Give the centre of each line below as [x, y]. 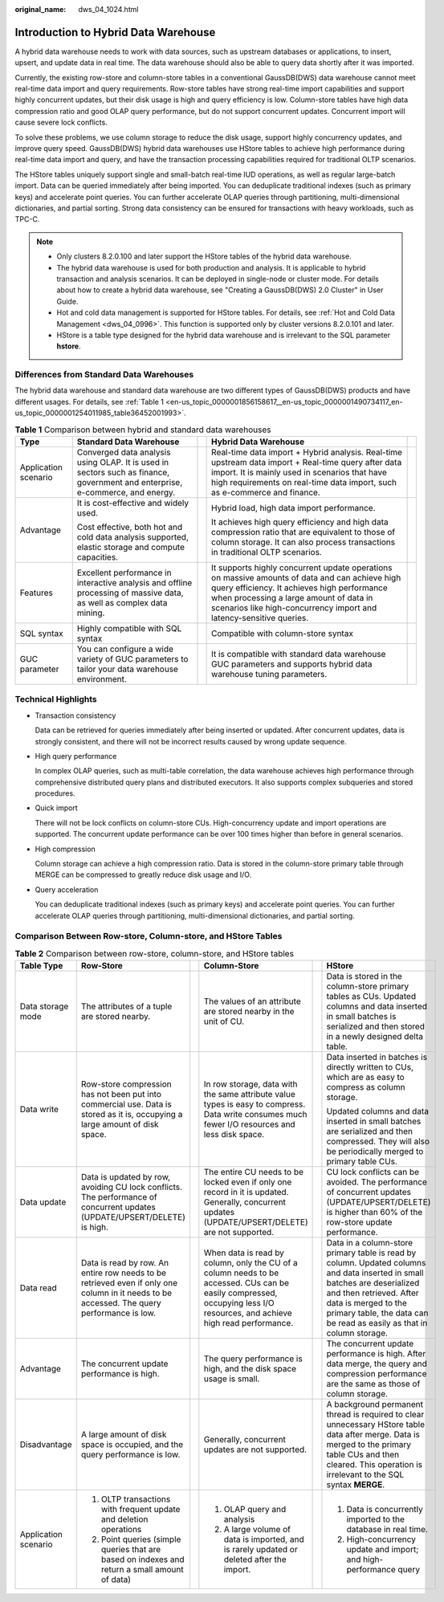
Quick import [56, 808]
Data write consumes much [256, 1115]
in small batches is [361, 1017]
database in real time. [387, 1530]
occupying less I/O [239, 1303]
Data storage [44, 1006]
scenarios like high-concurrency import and [294, 608]
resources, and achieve [248, 1313]
